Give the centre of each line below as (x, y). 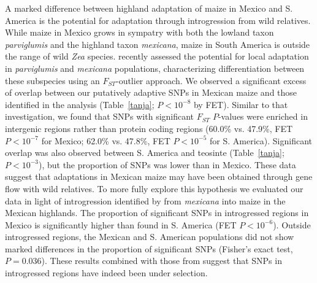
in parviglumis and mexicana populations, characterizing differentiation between (155, 68)
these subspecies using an (52, 80)
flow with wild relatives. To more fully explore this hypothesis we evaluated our (154, 188)
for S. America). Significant (261, 140)
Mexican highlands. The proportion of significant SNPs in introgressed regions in (157, 213)
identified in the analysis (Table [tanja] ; (80, 104)
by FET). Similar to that (241, 104)
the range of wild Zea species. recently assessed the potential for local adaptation (157, 56)
